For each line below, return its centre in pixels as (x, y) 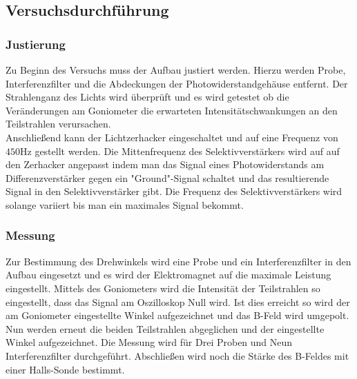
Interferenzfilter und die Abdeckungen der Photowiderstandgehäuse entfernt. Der (177, 83)
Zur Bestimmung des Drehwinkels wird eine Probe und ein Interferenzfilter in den (178, 261)
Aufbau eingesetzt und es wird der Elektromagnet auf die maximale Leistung (168, 275)
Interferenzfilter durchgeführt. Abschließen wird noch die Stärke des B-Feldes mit (177, 355)
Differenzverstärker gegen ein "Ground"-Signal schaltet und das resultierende (167, 177)
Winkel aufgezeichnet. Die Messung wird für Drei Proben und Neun (149, 342)
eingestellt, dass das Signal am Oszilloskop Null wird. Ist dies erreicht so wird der (178, 301)
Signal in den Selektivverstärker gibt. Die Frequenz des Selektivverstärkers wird (174, 191)
